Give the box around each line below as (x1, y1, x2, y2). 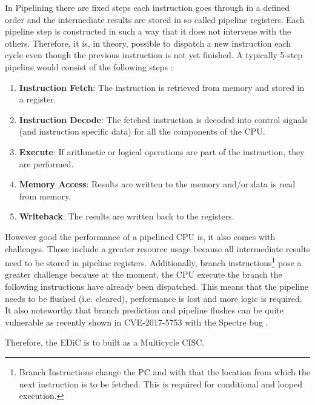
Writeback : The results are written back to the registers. (19, 210, 234, 223)
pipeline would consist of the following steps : (5, 60, 173, 73)
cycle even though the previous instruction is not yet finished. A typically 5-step (5, 49, 303, 61)
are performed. (19, 157, 74, 170)
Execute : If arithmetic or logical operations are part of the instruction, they (19, 145, 305, 158)
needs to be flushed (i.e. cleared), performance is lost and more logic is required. (5, 292, 302, 304)
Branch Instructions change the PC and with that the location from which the (19, 365, 310, 378)
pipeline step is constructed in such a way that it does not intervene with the (5, 25, 291, 38)
